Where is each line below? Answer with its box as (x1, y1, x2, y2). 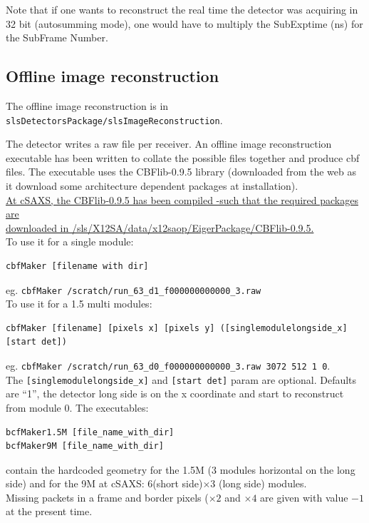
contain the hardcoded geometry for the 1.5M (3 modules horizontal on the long (6, 462, 355, 477)
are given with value (260, 489, 348, 504)
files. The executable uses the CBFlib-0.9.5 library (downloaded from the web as (6, 164, 356, 179)
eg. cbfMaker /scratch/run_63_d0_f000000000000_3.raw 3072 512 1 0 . (6, 358, 331, 373)
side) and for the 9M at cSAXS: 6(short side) (6, 476, 203, 491)
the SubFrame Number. (6, 30, 108, 45)
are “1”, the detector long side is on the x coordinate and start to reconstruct (6, 386, 344, 401)
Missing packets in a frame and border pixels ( (6, 489, 209, 504)
